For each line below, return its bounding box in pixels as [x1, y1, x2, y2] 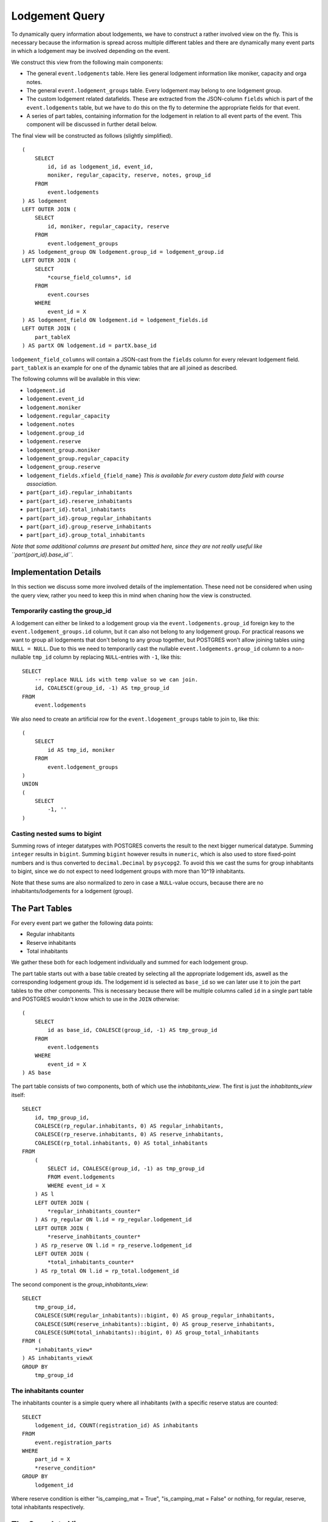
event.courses [47, 291, 90, 298]
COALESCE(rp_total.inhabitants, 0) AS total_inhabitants [34, 1139, 208, 1146]
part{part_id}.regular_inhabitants [26, 489, 133, 496]
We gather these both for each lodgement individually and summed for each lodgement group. [11, 959, 248, 966]
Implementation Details [11, 567, 101, 578]
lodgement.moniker [26, 404, 81, 411]
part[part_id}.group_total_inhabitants [26, 531, 145, 539]
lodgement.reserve [26, 438, 81, 445]
